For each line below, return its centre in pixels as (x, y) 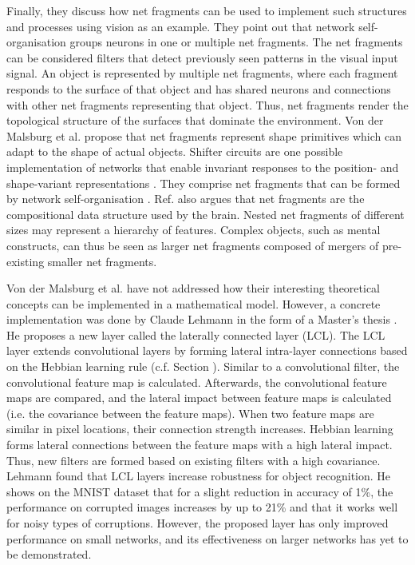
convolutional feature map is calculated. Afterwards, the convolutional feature (197, 382)
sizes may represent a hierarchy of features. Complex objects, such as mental (194, 230)
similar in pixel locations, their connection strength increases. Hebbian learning (200, 429)
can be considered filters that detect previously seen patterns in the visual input (202, 57)
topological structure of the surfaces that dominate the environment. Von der (195, 120)
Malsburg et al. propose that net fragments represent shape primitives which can (204, 135)
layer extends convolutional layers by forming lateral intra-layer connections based (207, 350)
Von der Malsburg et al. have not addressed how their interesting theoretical (193, 288)
